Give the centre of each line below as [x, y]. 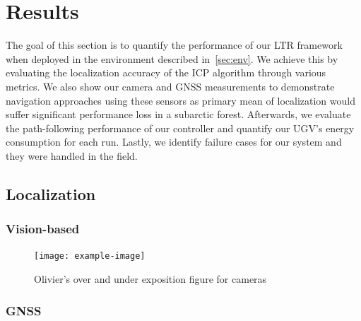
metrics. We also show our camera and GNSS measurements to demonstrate [170, 86]
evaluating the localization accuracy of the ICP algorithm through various [166, 72]
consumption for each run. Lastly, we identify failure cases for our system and [174, 142]
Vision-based [43, 229]
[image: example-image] [90, 256]
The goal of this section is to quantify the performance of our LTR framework [174, 45]
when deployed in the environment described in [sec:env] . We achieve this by [172, 58]
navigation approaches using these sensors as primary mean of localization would [180, 100]
